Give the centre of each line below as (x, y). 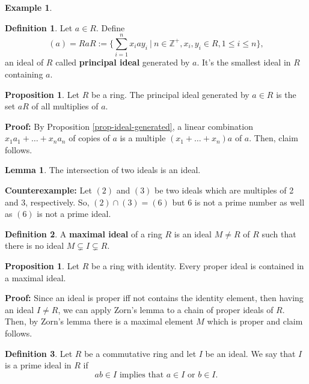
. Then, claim (274, 138)
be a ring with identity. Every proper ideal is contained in (198, 266)
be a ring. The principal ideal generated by (170, 94)
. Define (111, 27)
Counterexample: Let (48, 190)
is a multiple (143, 138)
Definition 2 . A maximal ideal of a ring (84, 233)
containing (24, 74)
